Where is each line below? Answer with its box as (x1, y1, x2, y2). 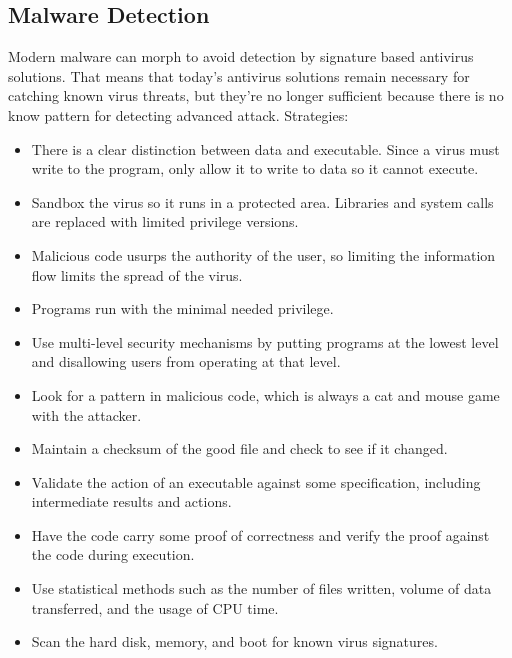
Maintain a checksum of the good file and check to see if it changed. (31, 438, 448, 459)
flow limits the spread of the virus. (31, 264, 243, 285)
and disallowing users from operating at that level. (31, 351, 341, 372)
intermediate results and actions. (31, 491, 232, 512)
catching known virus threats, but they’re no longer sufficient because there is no (8, 85, 504, 106)
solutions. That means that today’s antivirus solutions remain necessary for (8, 65, 470, 86)
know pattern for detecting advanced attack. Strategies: (8, 104, 349, 125)
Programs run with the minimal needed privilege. (31, 298, 334, 319)
